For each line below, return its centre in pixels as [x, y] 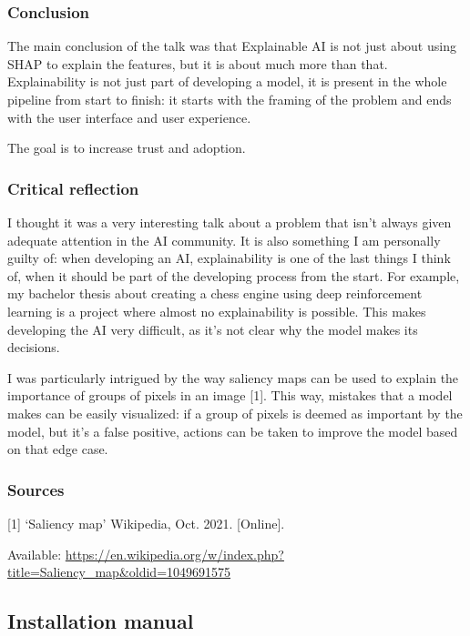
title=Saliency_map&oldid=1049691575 [119, 572]
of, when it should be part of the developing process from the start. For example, [234, 275]
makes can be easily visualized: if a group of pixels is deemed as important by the [235, 413]
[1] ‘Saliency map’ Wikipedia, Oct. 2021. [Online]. [146, 523]
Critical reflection [73, 188]
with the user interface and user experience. [129, 117]
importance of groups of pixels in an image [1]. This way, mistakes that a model [230, 395]
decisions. [34, 347]
